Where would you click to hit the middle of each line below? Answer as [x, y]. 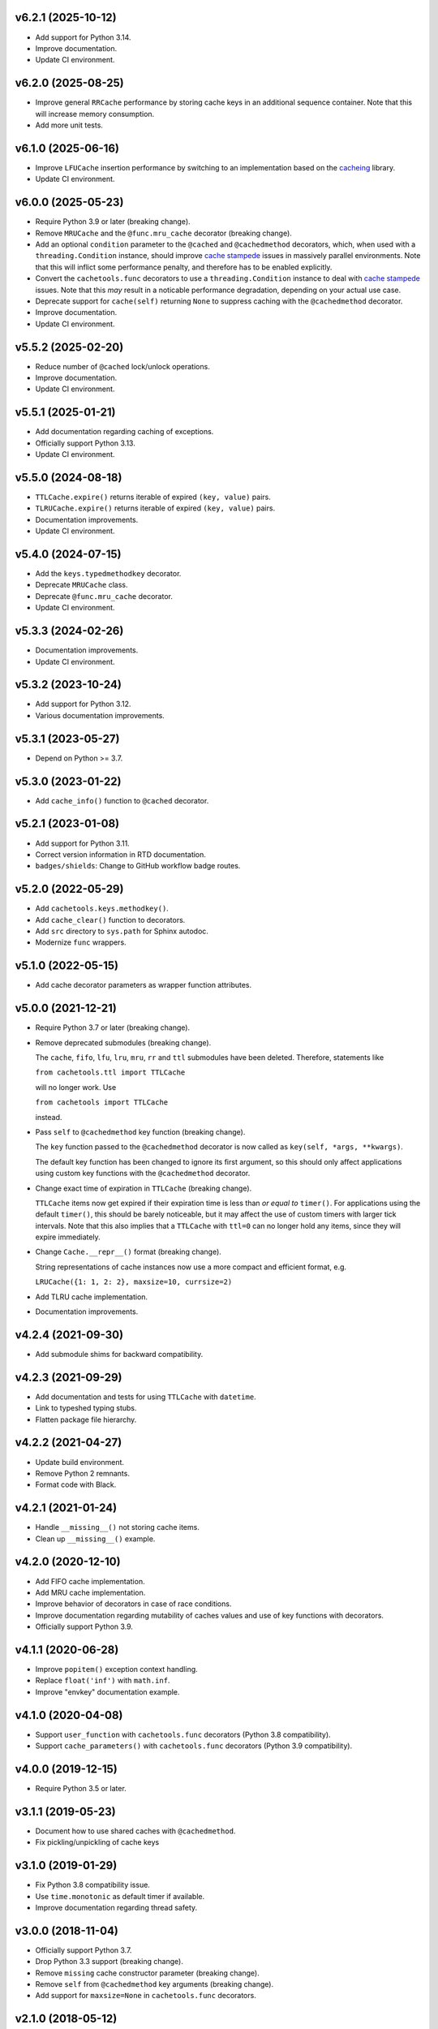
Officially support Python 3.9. [84, 1626]
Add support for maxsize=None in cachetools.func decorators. [146, 1996]
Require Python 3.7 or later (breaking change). [113, 1027]
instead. [49, 1117]
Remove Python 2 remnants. [82, 1473]
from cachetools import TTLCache [102, 1103]
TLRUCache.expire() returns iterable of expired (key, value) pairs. [155, 508]
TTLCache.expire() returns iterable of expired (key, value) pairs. [153, 497]
